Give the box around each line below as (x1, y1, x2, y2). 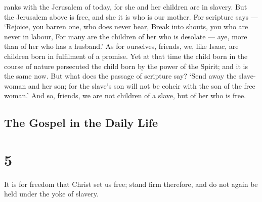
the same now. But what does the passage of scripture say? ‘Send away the (4, 71, 237, 81)
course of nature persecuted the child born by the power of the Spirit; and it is (4, 60, 248, 71)
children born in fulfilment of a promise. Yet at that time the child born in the (4, 50, 248, 61)
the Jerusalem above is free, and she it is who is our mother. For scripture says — (4, 11, 258, 22)
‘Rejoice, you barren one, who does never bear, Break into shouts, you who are (4, 21, 248, 32)
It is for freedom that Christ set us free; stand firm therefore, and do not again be (4, 178, 258, 189)
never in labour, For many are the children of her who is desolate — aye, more (4, 31, 247, 41)
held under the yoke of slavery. (4, 188, 99, 199)
